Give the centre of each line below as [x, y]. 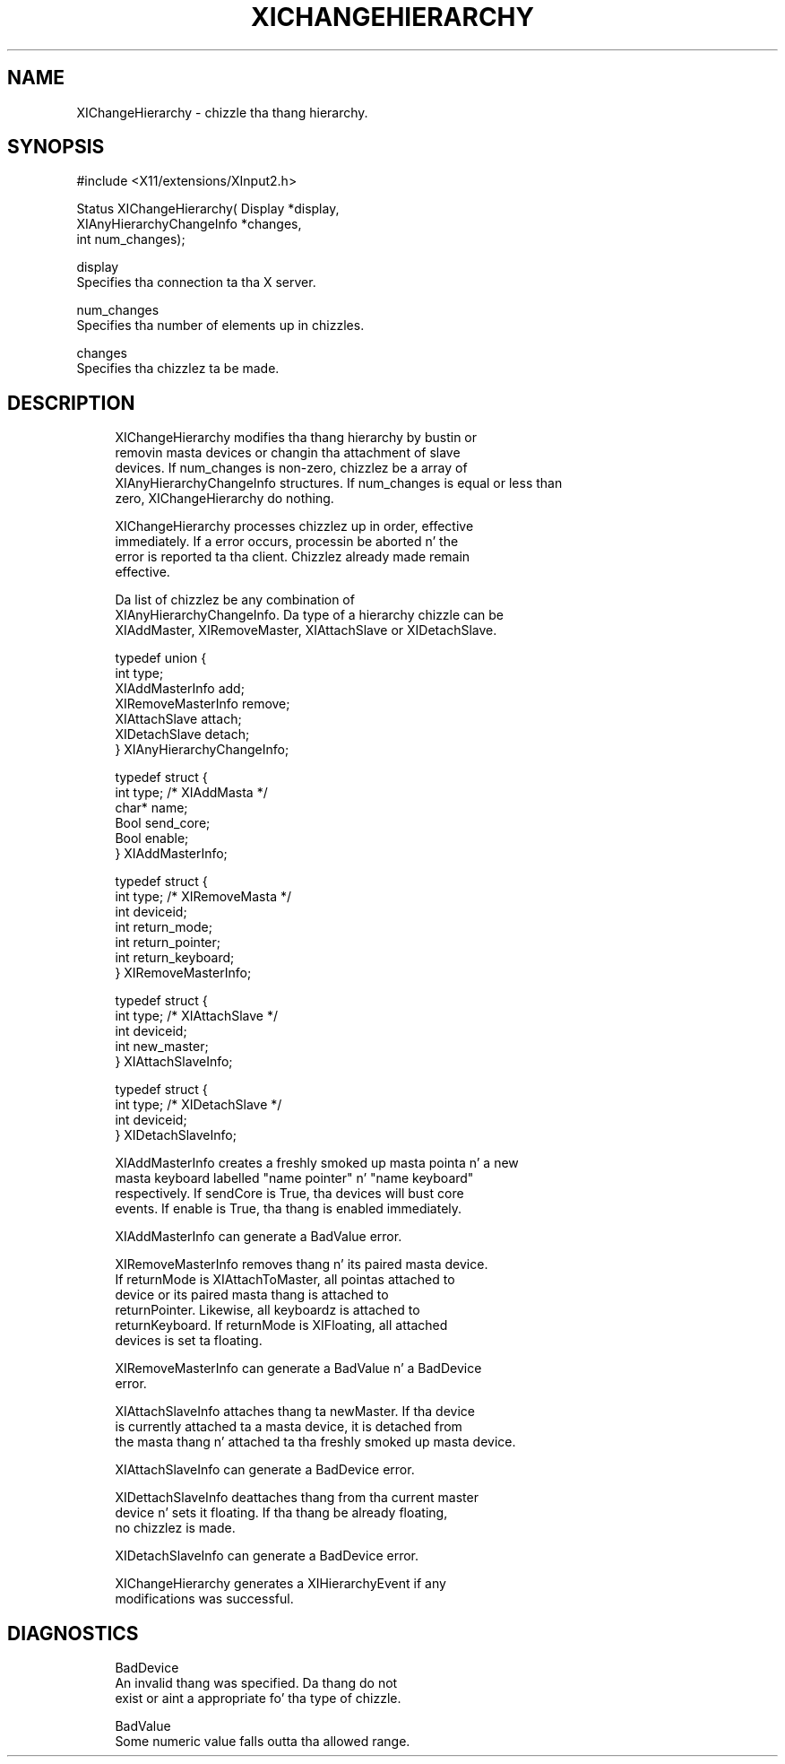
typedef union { [161, 658]
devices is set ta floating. [189, 1341]
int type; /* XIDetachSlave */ [198, 1105]
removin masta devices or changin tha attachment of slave [288, 453]
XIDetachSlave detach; [182, 734]
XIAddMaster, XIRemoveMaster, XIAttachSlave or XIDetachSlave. [306, 630]
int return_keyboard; [175, 958]
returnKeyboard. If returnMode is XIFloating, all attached [281, 1325]
